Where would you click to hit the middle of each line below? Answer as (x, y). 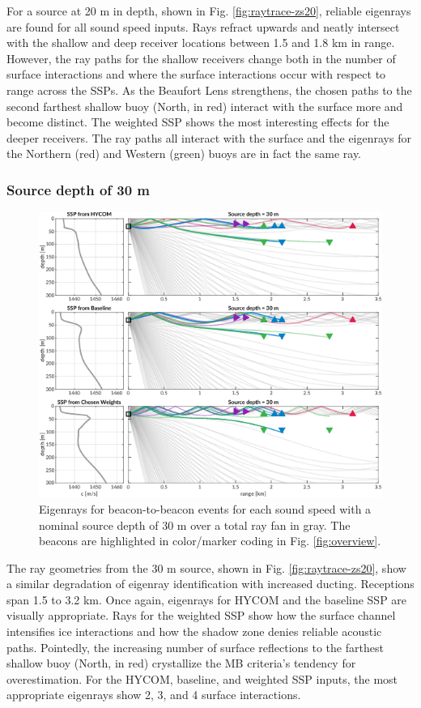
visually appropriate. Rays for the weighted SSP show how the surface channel (201, 615)
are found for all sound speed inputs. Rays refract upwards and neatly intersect (203, 26)
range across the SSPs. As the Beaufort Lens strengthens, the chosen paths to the (209, 90)
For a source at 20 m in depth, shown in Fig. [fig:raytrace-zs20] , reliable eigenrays (209, 11)
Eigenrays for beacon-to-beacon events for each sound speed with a (205, 508)
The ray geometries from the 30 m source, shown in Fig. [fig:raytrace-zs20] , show (206, 567)
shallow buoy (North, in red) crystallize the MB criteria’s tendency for (181, 663)
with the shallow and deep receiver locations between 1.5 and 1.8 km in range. (201, 43)
